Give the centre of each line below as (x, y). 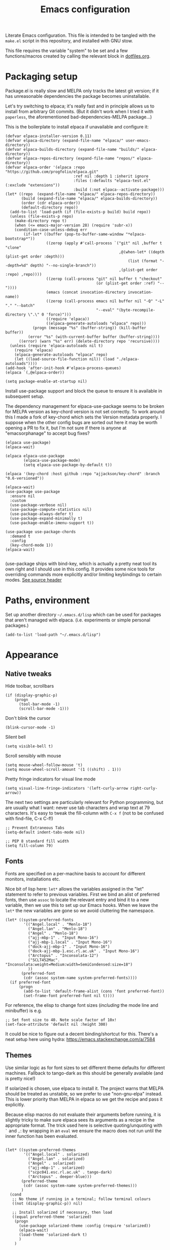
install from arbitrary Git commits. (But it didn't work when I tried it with (79, 112)
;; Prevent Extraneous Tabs (35, 828)
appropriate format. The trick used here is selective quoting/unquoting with (84, 1125)
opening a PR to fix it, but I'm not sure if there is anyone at (66, 428)
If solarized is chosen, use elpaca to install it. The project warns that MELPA (84, 1088)
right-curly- (144, 789)
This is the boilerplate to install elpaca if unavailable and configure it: (77, 127)
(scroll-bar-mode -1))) (44, 709)
